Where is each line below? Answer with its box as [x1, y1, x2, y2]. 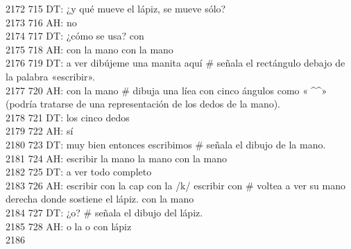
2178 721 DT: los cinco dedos [6, 110, 130, 124]
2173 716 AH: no [6, 15, 77, 29]
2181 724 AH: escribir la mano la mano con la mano [6, 151, 228, 165]
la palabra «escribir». [6, 69, 95, 83]
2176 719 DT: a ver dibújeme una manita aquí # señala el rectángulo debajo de [6, 55, 345, 70]
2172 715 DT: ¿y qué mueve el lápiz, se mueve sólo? [6, 1, 226, 15]
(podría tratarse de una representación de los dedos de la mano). [6, 96, 281, 111]
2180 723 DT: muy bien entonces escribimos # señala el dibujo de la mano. [6, 137, 326, 151]
